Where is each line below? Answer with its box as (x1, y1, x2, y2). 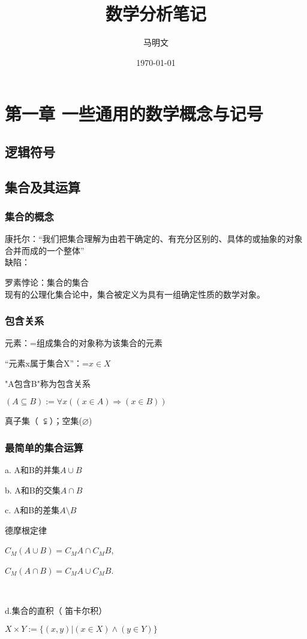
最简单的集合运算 (5, 440, 83, 455)
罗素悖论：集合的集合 (5, 276, 89, 289)
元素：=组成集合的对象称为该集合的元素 (5, 337, 162, 349)
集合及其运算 (5, 177, 80, 196)
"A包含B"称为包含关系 (5, 377, 91, 389)
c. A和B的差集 (5, 504, 60, 516)
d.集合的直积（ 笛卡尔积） (5, 604, 107, 617)
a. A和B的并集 (5, 464, 60, 476)
